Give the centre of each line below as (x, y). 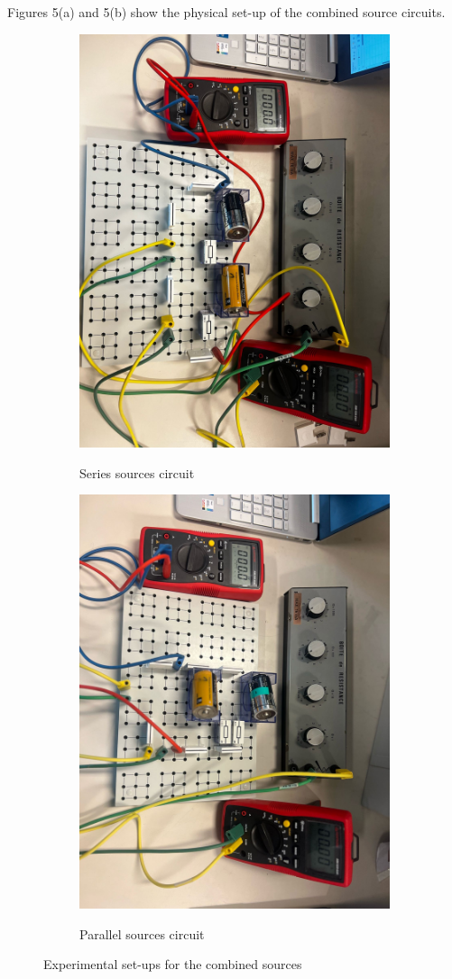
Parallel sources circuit (142, 933)
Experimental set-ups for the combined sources (173, 964)
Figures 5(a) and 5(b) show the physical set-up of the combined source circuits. (226, 12)
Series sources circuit (137, 472)
